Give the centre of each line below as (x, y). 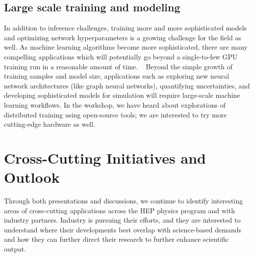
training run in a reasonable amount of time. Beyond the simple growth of (118, 66)
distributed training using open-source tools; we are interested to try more (115, 114)
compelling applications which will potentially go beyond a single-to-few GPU (121, 56)
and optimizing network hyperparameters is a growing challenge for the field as (123, 37)
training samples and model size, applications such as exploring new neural (117, 76)
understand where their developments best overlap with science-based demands (123, 229)
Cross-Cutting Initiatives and (105, 157)
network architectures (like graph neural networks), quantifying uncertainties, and (127, 85)
